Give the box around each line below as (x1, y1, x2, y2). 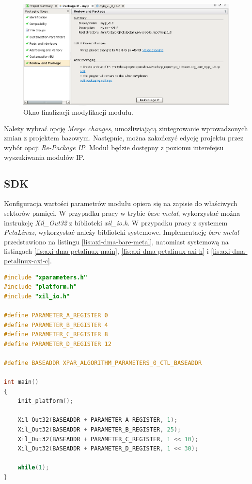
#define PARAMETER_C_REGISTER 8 (4, 331, 108, 338)
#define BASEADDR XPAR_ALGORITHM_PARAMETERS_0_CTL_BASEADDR (4, 359, 202, 366)
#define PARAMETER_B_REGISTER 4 (4, 321, 108, 328)
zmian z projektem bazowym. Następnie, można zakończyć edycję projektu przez (4, 133, 244, 143)
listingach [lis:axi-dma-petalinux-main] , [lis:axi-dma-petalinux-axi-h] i (4, 246, 209, 256)
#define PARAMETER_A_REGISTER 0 (4, 311, 108, 319)
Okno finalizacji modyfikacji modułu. (23, 107, 133, 117)
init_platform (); (17, 398, 74, 405)
